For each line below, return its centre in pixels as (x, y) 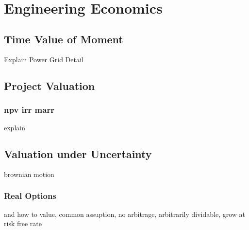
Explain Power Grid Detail (44, 59)
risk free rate (23, 223)
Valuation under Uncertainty (78, 154)
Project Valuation (50, 85)
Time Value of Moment (64, 39)
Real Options (30, 196)
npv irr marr (29, 109)
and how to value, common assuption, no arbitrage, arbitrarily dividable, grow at (125, 214)
